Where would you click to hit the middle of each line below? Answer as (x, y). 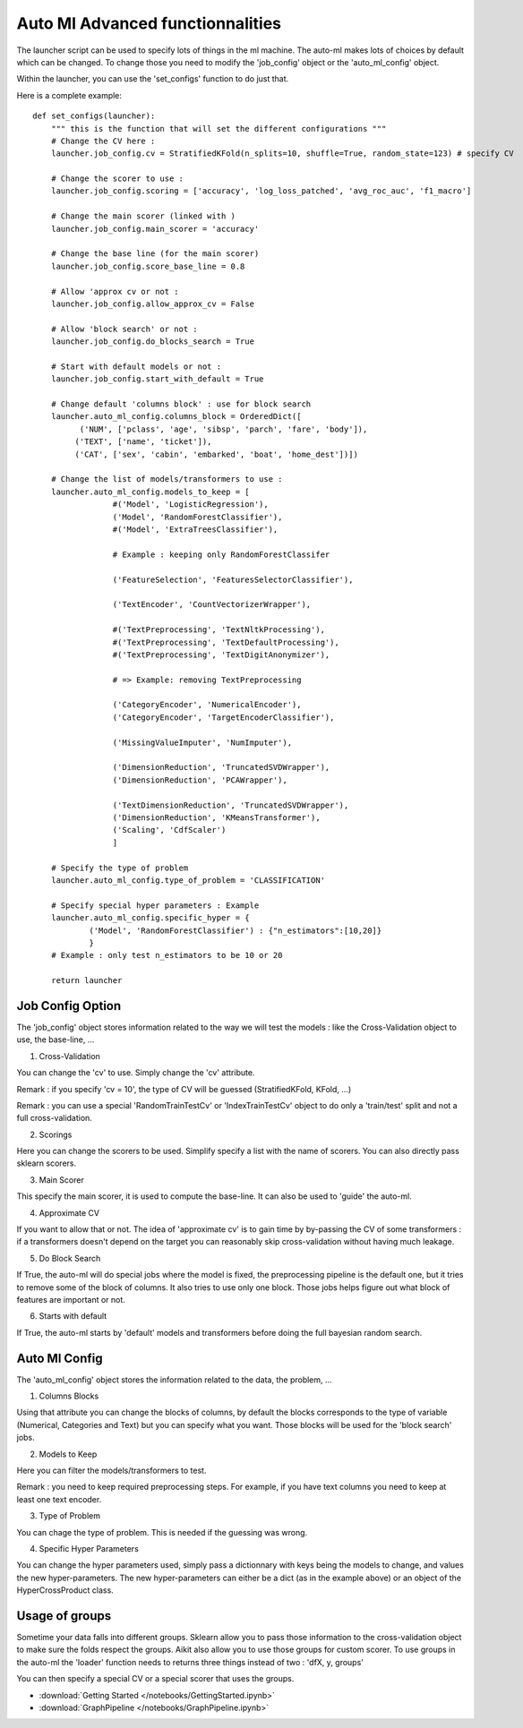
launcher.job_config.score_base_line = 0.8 (148, 266)
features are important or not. (71, 1300)
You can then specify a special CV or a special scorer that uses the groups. (155, 1679)
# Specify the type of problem (120, 868)
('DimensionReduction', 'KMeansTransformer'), (217, 817)
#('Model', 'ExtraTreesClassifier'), (195, 530)
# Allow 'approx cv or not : (115, 291)
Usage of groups (64, 1616)
